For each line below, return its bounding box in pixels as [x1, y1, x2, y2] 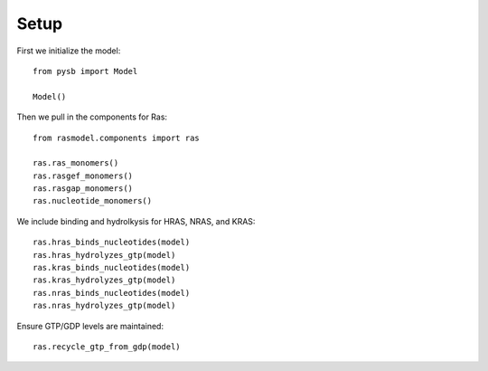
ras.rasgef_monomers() [33, 170, 134, 181]
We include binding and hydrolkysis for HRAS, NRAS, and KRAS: [16, 215, 256, 226]
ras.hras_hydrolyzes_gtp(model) [33, 250, 176, 260]
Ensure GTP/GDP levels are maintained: [16, 320, 164, 331]
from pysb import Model [33, 66, 138, 76]
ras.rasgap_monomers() [33, 184, 134, 194]
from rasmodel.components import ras [33, 132, 201, 143]
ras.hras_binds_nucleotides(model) [33, 237, 191, 248]
